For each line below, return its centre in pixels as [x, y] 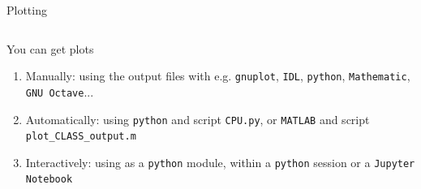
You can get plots [50, 48]
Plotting [27, 10]
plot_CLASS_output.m [81, 137]
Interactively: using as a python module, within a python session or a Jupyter [220, 162]
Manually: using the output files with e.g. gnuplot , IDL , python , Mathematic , [218, 76]
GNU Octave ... [60, 91]
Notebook [49, 180]
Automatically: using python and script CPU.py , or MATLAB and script [198, 119]
